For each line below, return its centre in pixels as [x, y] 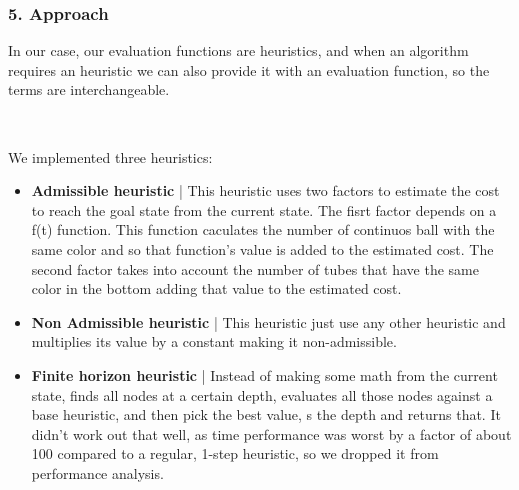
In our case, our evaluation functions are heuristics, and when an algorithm [238, 50]
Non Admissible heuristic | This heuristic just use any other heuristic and [268, 321]
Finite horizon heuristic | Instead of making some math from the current [264, 374]
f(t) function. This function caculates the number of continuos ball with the [263, 229]
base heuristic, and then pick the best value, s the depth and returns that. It [266, 414]
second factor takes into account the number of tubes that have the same [255, 268]
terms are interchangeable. [89, 89]
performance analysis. [97, 472]
